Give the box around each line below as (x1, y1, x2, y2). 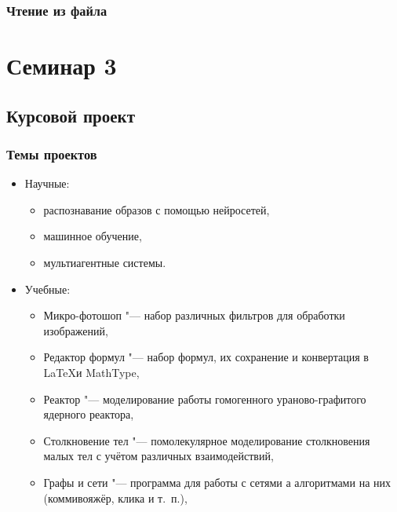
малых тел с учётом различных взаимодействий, (43, 448, 274, 464)
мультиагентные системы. (43, 254, 166, 270)
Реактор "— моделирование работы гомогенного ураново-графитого (43, 390, 366, 407)
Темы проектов (6, 144, 97, 163)
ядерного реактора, (43, 406, 134, 422)
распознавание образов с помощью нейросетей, (43, 201, 270, 218)
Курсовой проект (6, 103, 136, 127)
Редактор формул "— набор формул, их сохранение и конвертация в (43, 349, 369, 365)
